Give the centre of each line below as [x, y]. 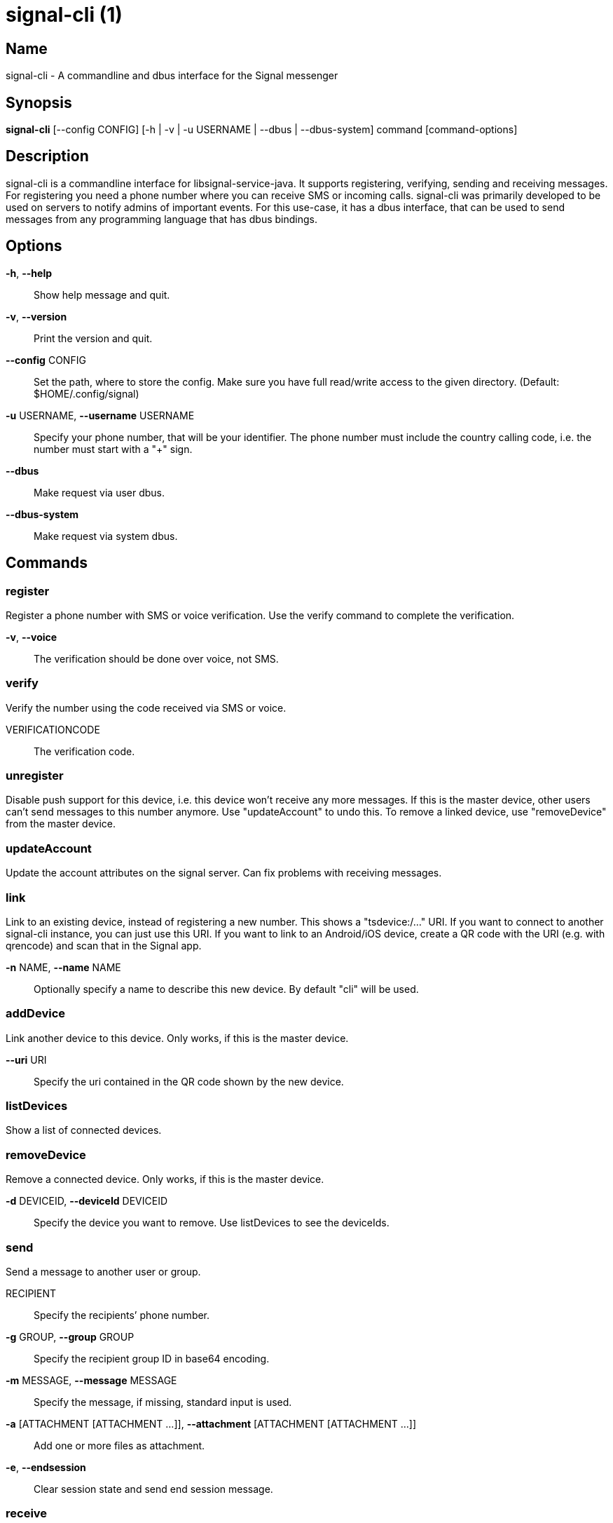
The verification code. [84, 751]
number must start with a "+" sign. [113, 449]
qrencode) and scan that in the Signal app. [104, 945]
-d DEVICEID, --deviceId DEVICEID [87, 1201]
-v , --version [36, 316]
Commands [47, 563]
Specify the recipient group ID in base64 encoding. [152, 1358]
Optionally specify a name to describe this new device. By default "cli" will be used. [226, 989]
